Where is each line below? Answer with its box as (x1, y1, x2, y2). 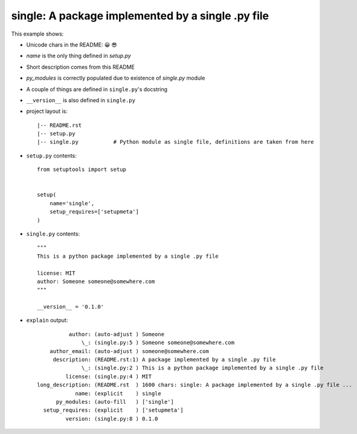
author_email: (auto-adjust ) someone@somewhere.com (49, 348, 210, 354)
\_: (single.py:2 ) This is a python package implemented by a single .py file (82, 365, 324, 371)
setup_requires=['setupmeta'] (49, 208, 139, 215)
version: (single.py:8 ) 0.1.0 (65, 415, 158, 422)
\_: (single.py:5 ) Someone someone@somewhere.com (82, 339, 235, 346)
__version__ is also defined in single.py (26, 97, 136, 104)
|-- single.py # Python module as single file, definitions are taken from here (37, 139, 314, 145)
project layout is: (26, 107, 68, 115)
